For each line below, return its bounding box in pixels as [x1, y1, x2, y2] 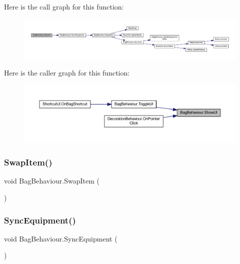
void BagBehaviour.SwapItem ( [4, 175, 99, 186]
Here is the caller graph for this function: [4, 67, 130, 78]
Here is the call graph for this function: [4, 1, 124, 11]
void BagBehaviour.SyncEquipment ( [4, 233, 117, 243]
